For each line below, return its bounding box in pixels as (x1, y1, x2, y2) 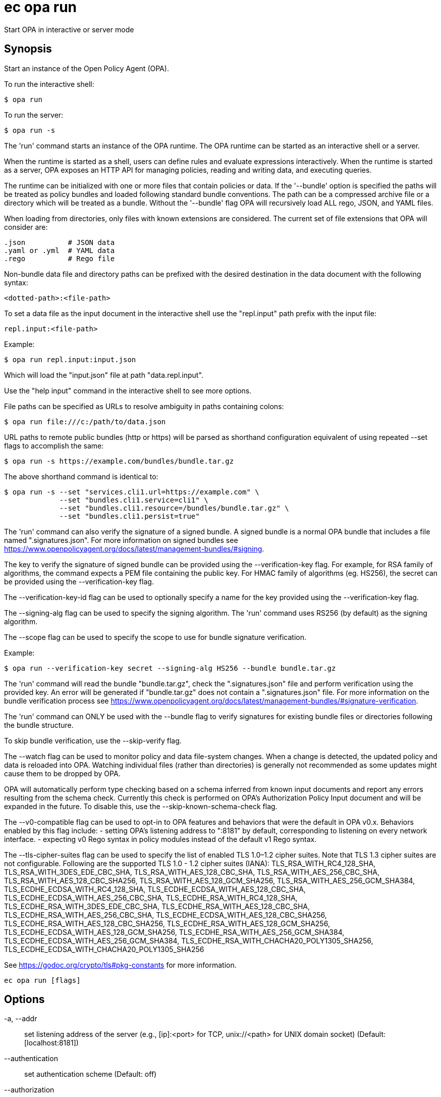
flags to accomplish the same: (4, 441, 104, 450)
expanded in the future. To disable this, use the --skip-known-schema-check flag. (4, 802, 278, 811)
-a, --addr (4, 1014, 37, 1023)
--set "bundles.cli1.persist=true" (59, 512, 200, 520)
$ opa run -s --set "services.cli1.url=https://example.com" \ (4, 487, 259, 496)
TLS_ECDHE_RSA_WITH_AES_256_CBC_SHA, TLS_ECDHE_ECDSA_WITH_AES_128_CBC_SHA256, (4, 910, 327, 919)
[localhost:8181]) (24, 1038, 79, 1048)
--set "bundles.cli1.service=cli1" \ (59, 495, 208, 504)
